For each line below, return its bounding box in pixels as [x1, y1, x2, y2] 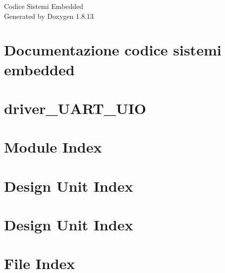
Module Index [4, 137, 102, 157]
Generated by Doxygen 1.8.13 [4, 10, 94, 21]
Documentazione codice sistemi [4, 40, 222, 60]
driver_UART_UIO [4, 98, 147, 118]
